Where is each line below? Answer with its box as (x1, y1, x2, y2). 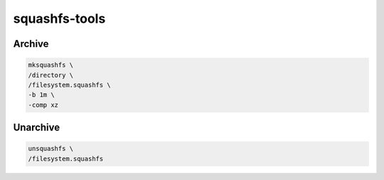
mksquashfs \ (28, 61, 74, 69)
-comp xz (28, 100, 59, 109)
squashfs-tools (13, 11, 106, 26)
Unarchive (13, 122, 60, 134)
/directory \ (28, 71, 74, 79)
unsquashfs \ (28, 144, 74, 153)
